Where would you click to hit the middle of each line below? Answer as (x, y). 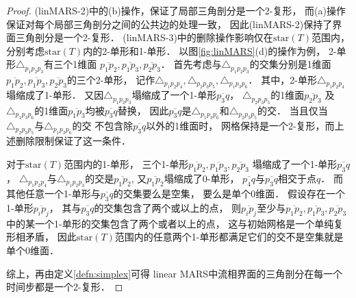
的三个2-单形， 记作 (111, 79)
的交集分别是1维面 (290, 64)
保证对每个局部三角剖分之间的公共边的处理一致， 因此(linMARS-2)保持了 (169, 24)
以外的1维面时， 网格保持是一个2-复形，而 (240, 125)
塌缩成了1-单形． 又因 (55, 95)
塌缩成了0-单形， (202, 178)
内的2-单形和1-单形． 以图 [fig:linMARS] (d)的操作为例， (204, 50)
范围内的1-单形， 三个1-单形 (126, 164)
